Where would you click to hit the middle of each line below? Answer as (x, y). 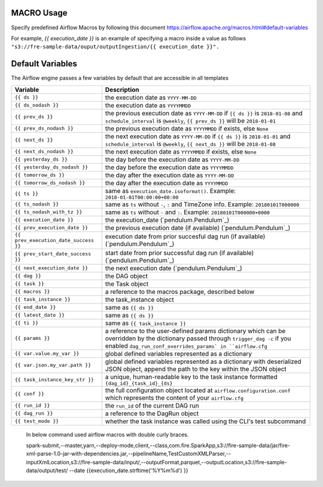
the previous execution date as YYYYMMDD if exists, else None (187, 128)
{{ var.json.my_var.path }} (53, 365)
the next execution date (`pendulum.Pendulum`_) (173, 268)
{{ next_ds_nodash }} (44, 151)
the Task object (127, 284)
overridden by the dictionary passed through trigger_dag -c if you (198, 338)
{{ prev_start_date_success (53, 254)
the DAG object (126, 276)
